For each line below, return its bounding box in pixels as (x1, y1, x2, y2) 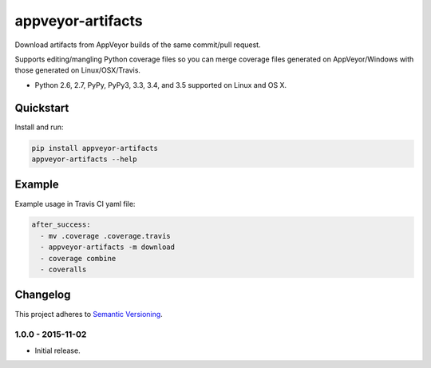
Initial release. (34, 346, 81, 355)
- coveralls (40, 265, 87, 275)
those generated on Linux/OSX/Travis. (14, 65, 141, 75)
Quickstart (14, 101, 69, 115)
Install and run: (14, 122, 64, 132)
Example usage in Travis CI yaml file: (14, 199, 136, 208)
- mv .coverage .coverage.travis (40, 231, 171, 240)
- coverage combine (40, 254, 117, 263)
